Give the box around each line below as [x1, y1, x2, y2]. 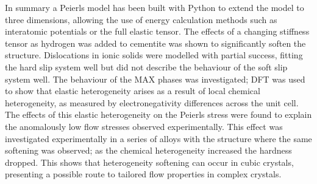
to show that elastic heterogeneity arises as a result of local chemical [5, 84, 260, 97]
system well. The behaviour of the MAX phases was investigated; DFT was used [5, 72, 305, 85]
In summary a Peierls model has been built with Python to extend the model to [5, 1, 304, 13]
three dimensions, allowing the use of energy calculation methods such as [5, 13, 277, 26]
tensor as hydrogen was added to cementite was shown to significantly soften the [5, 36, 306, 49]
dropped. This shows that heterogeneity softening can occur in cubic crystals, [5, 155, 294, 168]
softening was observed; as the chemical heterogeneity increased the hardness [5, 144, 292, 157]
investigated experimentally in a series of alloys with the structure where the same [5, 132, 312, 145]
